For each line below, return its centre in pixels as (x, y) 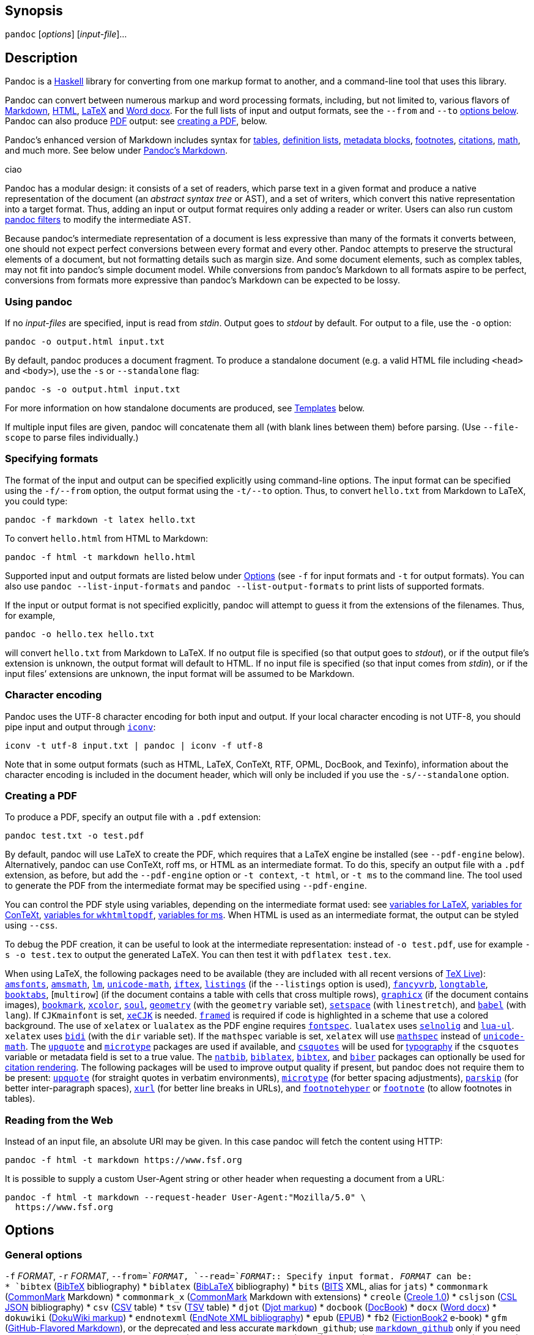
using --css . (32, 926)
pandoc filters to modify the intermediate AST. (98, 220)
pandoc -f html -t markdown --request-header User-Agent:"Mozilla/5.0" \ (186, 1198)
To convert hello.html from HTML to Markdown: (107, 538)
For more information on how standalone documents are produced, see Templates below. (185, 408)
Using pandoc (39, 301)
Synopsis (34, 11)
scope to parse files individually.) (72, 438)
